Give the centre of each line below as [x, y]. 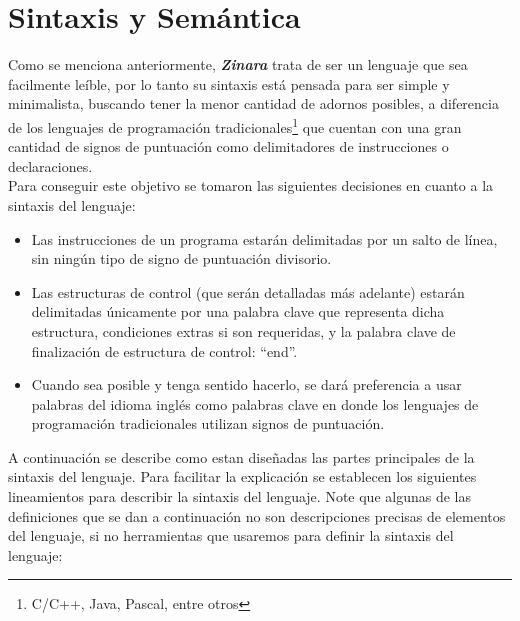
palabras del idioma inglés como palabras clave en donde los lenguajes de [255, 403]
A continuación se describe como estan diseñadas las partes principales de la [241, 456]
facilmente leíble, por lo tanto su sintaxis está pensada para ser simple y [229, 83]
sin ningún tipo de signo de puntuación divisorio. [181, 258]
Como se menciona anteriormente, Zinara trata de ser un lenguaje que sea [238, 64]
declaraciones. [50, 165]
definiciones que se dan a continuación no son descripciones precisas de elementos [257, 515]
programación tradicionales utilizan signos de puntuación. [208, 423]
